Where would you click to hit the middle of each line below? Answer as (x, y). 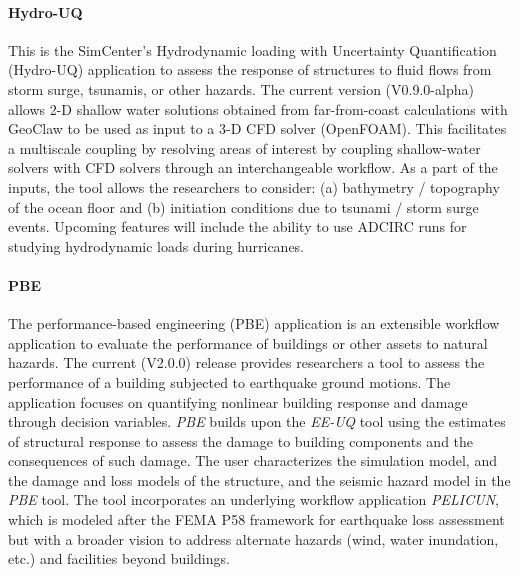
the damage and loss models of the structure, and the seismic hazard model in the (259, 479)
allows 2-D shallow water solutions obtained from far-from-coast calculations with (258, 108)
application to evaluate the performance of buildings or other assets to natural (248, 342)
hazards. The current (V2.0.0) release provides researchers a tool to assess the (246, 362)
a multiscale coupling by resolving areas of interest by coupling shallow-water (244, 147)
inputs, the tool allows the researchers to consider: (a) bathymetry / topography (254, 186)
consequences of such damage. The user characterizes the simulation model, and (252, 460)
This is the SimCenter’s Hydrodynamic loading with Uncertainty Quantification (252, 49)
